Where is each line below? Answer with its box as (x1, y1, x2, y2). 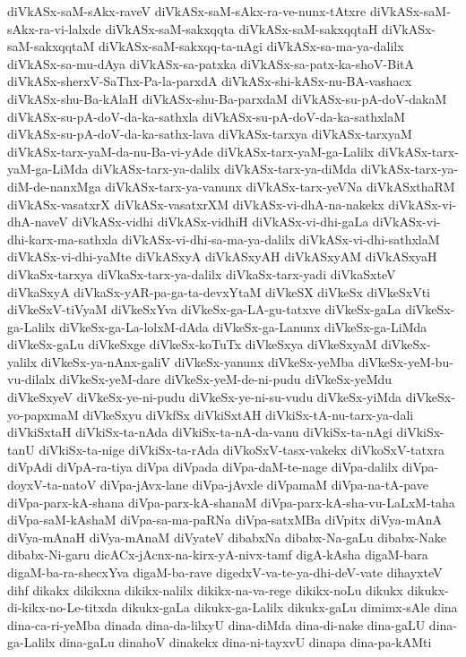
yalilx (7, 352, 38, 371)
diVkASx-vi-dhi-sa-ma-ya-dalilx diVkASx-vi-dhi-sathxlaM (122, 229, 440, 248)
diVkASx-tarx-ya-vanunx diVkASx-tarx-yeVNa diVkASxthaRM (105, 176, 455, 195)
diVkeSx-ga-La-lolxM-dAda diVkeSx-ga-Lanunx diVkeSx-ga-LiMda (59, 317, 427, 336)
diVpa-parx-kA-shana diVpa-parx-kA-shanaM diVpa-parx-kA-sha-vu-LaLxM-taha (7, 492, 455, 511)
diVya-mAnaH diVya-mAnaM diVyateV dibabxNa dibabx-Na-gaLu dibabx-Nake (7, 527, 446, 546)
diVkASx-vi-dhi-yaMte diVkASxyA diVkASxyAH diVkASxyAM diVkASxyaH (7, 247, 437, 266)
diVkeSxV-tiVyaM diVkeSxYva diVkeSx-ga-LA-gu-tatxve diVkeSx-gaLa (7, 300, 401, 319)
